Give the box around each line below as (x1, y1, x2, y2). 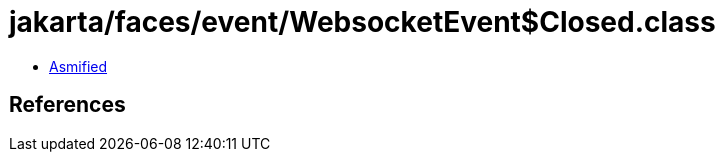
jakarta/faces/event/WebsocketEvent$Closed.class (9, 5, 716, 39)
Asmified (49, 57, 108, 75)
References (9, 92, 126, 118)
